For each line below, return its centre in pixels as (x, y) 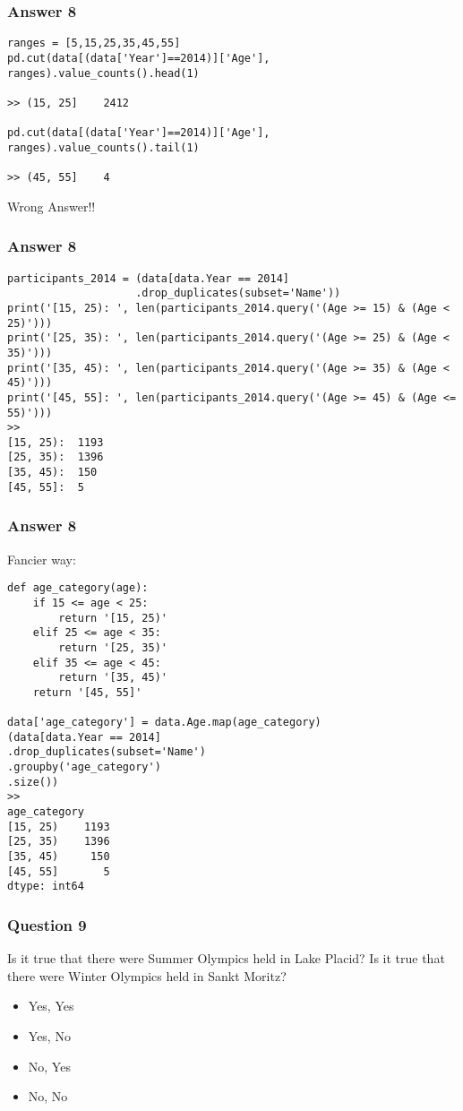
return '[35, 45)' (113, 678)
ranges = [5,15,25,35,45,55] (94, 43)
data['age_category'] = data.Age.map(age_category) (164, 723)
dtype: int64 (46, 887)
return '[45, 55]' (87, 692)
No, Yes (49, 1066)
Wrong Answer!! (51, 206)
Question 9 (47, 924)
